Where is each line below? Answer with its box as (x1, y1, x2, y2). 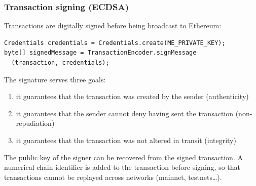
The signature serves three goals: (4, 74, 106, 84)
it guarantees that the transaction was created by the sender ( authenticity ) (16, 91, 249, 102)
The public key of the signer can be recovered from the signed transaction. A (4, 152, 243, 162)
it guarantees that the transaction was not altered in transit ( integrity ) (16, 134, 236, 145)
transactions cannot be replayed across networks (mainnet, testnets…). (4, 171, 222, 182)
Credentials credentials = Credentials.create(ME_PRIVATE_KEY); (4, 39, 226, 46)
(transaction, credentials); (11, 59, 109, 66)
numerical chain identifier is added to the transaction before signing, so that (4, 162, 240, 172)
